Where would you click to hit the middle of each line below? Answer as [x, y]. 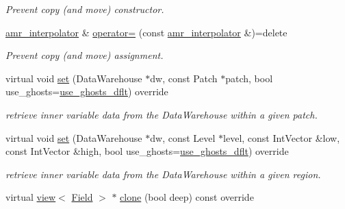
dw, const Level [183, 137]
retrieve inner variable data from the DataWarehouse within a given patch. [162, 114]
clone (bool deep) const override [187, 197]
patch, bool [249, 78]
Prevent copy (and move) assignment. [85, 55]
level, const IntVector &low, [282, 137]
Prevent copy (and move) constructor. [85, 9]
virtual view [31, 197]
